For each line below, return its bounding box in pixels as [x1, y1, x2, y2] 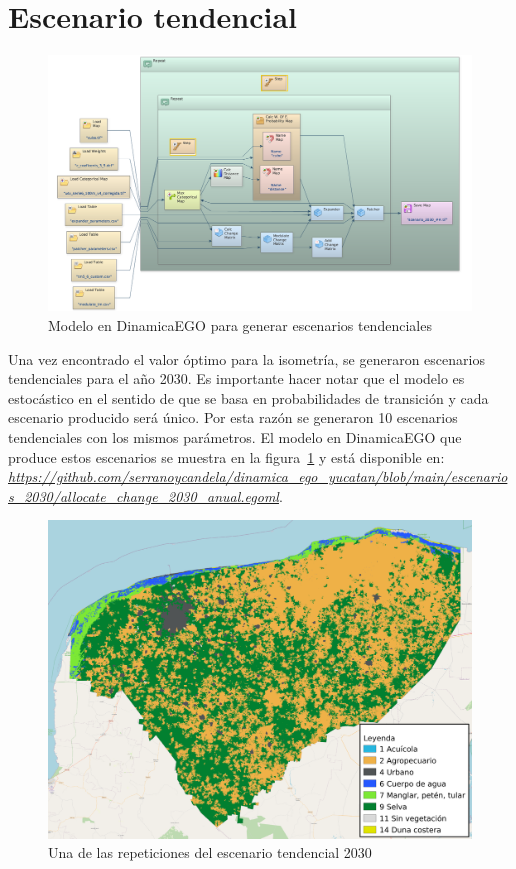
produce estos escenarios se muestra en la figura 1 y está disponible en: [8, 446, 445, 467]
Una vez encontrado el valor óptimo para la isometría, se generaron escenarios [8, 348, 485, 369]
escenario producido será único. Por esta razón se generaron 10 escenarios [8, 407, 458, 428]
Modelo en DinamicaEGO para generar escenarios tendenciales [48, 315, 432, 336]
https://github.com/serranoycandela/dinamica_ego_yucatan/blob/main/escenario [8, 466, 508, 487]
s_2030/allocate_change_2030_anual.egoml [8, 485, 279, 506]
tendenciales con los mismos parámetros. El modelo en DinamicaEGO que [8, 426, 462, 447]
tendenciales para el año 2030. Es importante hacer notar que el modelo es [8, 368, 465, 389]
